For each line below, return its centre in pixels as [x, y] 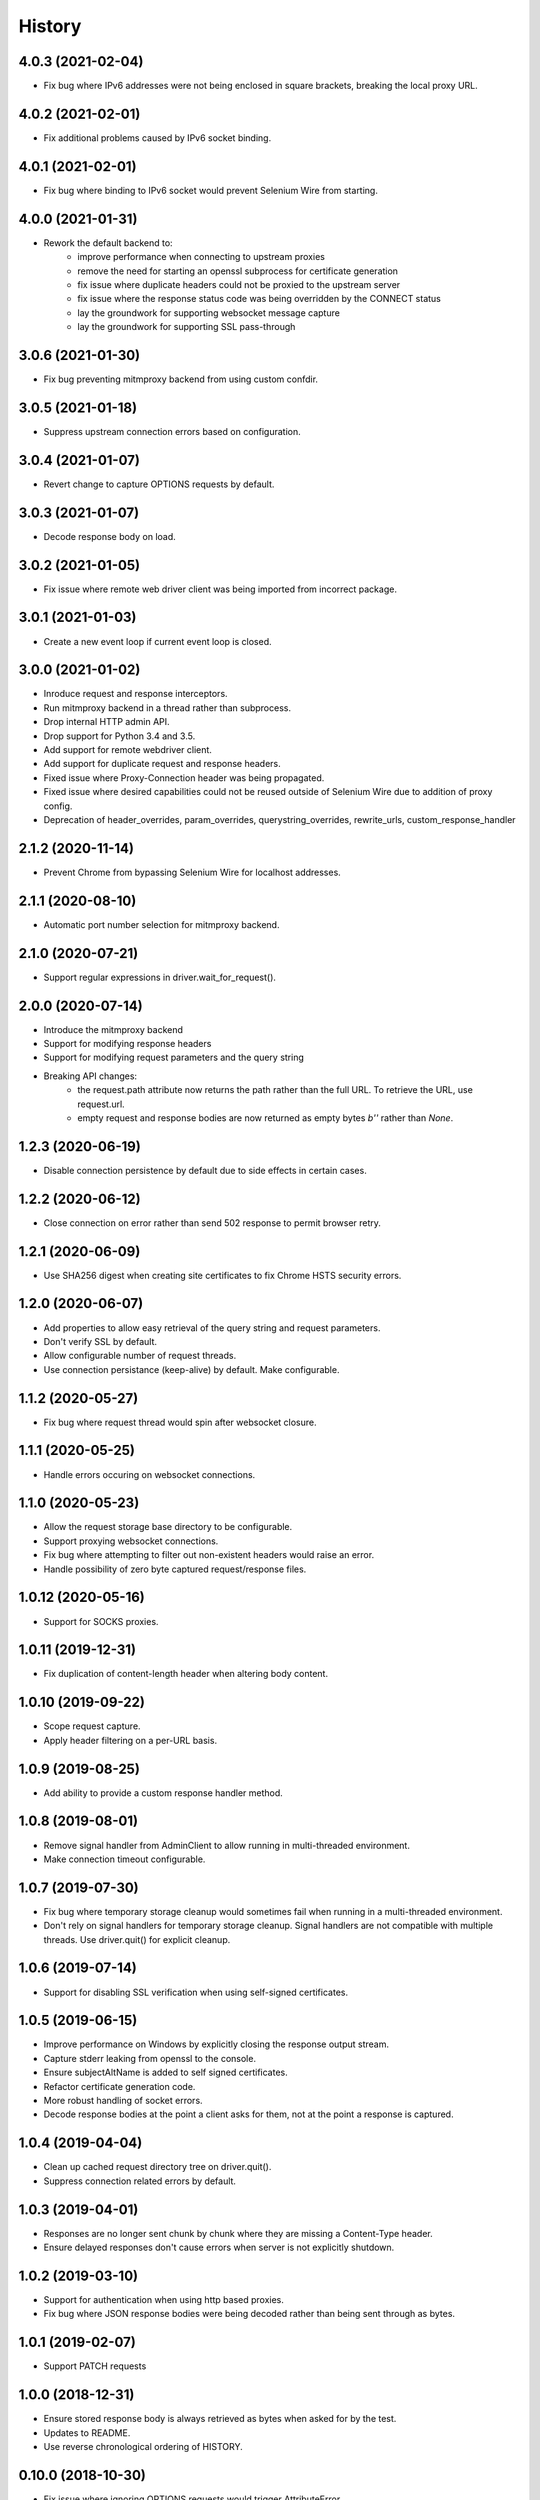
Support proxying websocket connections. [131, 1541]
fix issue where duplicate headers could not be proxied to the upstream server [239, 284]
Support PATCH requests [95, 2366]
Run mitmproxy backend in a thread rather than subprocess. [167, 707]
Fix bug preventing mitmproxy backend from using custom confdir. [181, 379]
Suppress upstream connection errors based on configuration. [172, 431]
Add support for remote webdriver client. [127, 750]
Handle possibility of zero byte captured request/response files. [175, 1569]
